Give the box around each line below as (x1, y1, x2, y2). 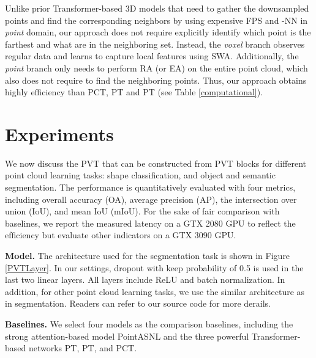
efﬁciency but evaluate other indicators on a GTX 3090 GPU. (5, 228, 236, 241)
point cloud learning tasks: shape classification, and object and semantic (5, 169, 276, 181)
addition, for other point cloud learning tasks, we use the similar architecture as (5, 285, 305, 298)
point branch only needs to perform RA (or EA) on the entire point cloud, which (5, 61, 308, 74)
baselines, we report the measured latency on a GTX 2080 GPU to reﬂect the (5, 216, 296, 229)
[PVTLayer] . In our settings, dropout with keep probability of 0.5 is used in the (5, 261, 304, 274)
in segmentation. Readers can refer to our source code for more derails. (5, 297, 271, 310)
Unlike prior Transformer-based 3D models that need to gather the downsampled (5, 2, 309, 14)
